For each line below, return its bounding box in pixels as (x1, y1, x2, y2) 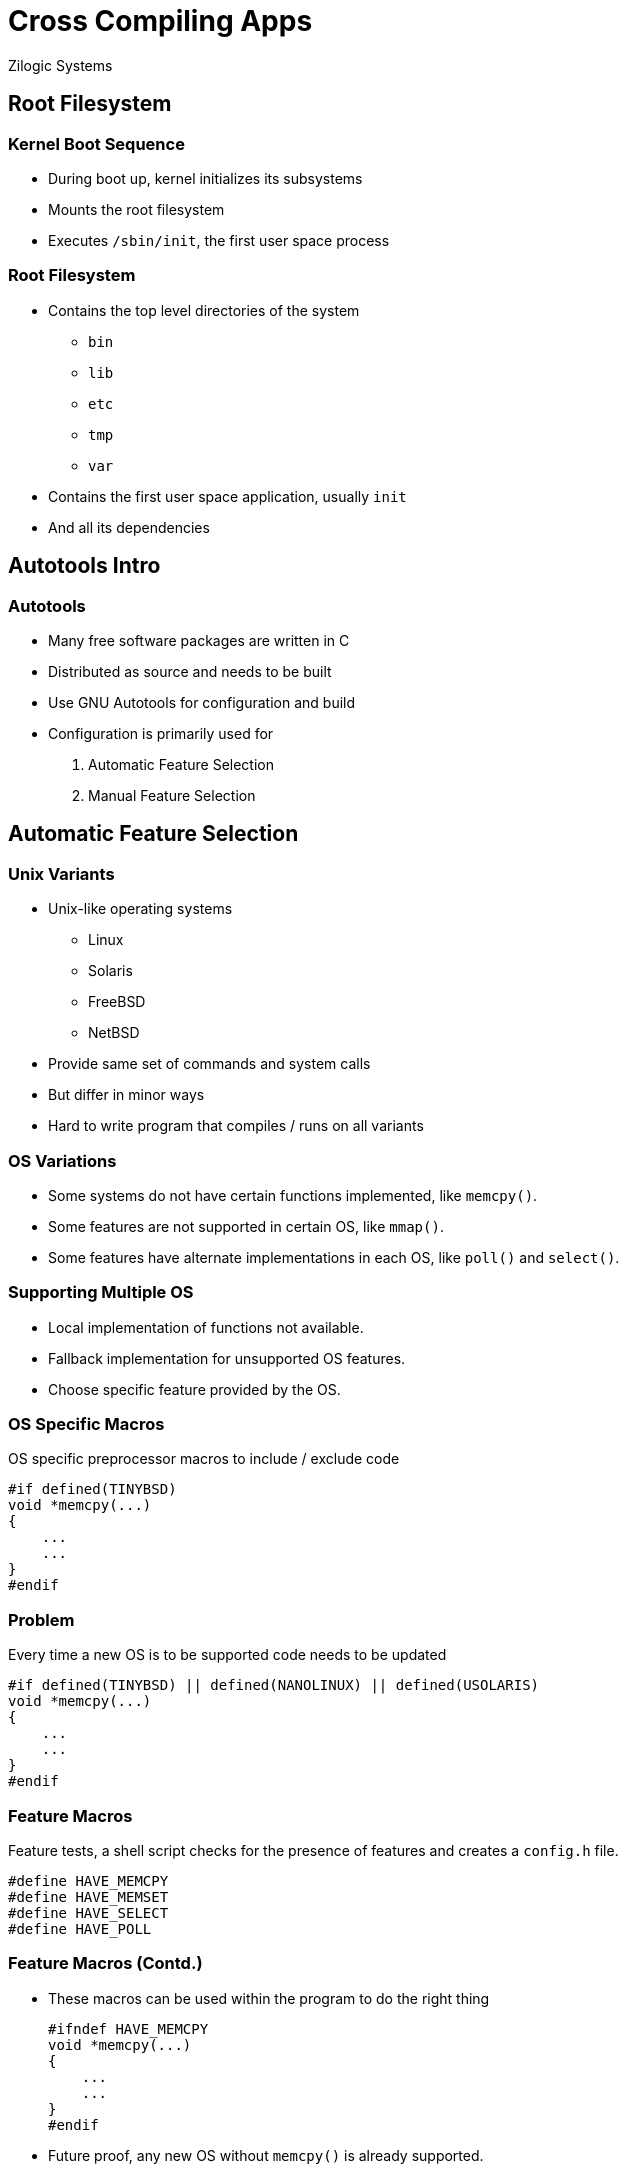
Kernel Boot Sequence (8, 133, 185, 154)
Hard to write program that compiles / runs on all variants (48, 1117, 424, 1135)
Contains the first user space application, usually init (48, 487, 407, 505)
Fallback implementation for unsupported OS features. (48, 1349, 406, 1367)
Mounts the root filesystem (48, 200, 225, 218)
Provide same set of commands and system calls (48, 1055, 371, 1073)
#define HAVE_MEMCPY (8, 1872, 169, 1889)
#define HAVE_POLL (8, 1920, 152, 1937)
